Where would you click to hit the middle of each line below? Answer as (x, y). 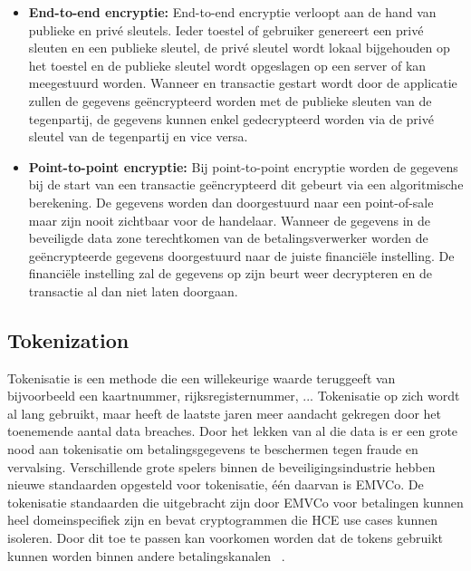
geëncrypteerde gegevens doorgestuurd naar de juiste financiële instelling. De (241, 255)
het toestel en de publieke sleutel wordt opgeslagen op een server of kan (227, 65)
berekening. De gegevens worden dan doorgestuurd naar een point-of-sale (231, 202)
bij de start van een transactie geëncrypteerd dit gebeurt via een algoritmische (246, 184)
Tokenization (68, 339)
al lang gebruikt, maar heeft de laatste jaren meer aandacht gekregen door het (225, 413)
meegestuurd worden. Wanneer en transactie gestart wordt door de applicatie (243, 83)
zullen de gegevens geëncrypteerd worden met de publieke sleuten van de (230, 100)
